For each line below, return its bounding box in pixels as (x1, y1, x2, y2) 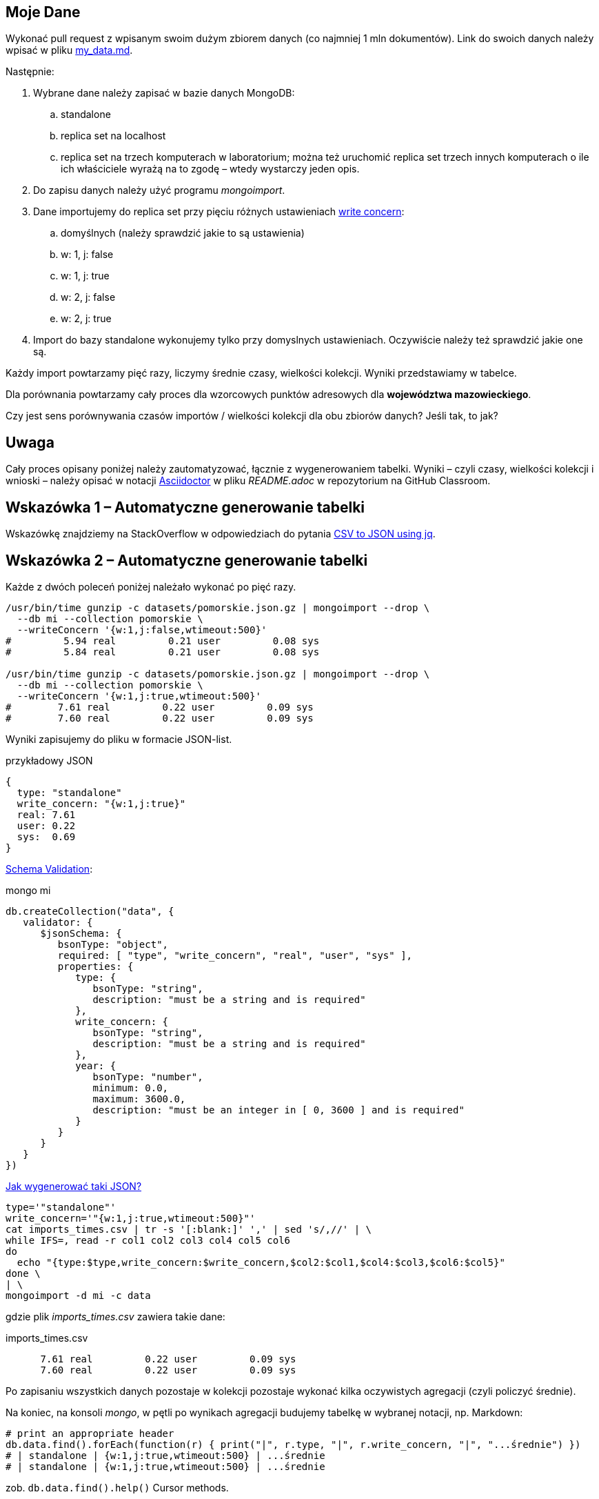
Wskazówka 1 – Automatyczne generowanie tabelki (6, 498, 365, 516)
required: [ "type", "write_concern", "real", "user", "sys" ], (57, 949, 413, 961)
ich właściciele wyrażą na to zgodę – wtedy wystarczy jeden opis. (61, 163, 360, 175)
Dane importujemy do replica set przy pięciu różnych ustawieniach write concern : (33, 206, 405, 218)
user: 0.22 (17, 820, 76, 831)
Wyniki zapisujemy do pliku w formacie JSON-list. (6, 733, 232, 745)
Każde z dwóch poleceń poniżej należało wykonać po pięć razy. (6, 580, 296, 593)
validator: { (23, 916, 93, 928)
